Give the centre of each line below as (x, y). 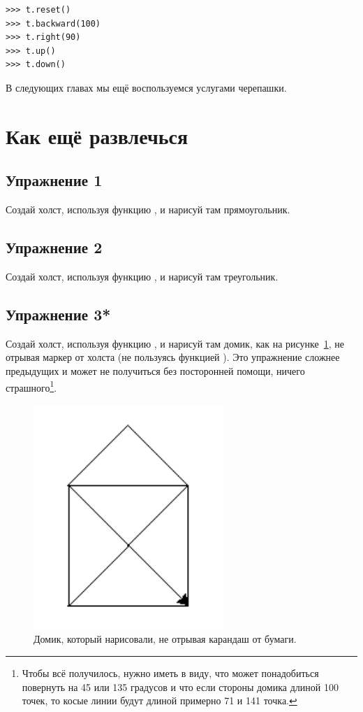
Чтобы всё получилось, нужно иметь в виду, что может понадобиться (170, 673)
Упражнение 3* (58, 314)
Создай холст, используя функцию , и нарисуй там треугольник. (142, 276)
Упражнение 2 (54, 247)
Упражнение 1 (54, 180)
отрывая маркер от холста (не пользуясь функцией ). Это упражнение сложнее (173, 357)
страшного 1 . (31, 386)
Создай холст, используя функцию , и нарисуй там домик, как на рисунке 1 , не (175, 343)
